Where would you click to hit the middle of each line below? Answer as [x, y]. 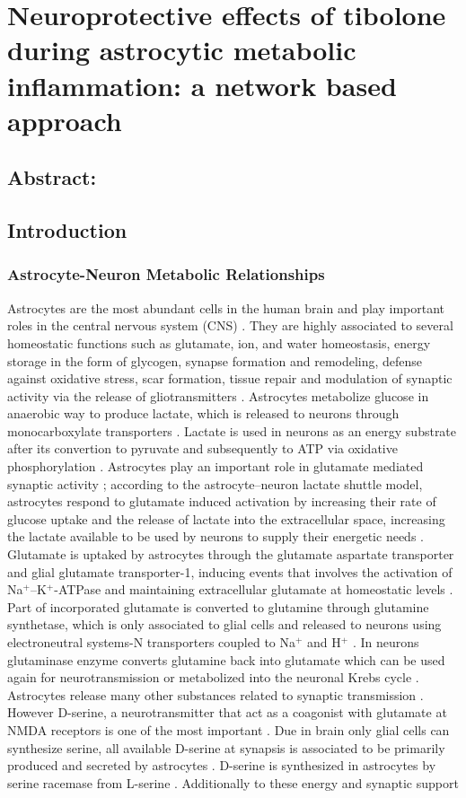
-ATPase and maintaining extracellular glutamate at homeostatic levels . [254, 589]
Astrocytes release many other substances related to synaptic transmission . [215, 694]
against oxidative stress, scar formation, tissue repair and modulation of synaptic [230, 378]
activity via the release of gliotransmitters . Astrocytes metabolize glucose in [218, 395]
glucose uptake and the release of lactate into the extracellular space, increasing [226, 518]
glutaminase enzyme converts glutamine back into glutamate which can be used [226, 659]
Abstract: [52, 177]
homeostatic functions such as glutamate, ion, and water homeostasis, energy [219, 342]
